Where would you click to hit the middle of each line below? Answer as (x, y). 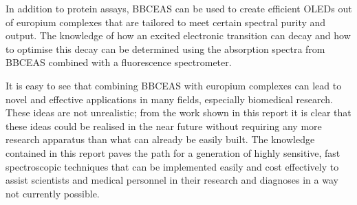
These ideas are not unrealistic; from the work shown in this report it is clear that (178, 112)
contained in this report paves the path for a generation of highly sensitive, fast (173, 152)
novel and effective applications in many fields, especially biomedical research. (169, 99)
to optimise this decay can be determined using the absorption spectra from (165, 48)
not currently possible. (53, 193)
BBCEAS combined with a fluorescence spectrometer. (119, 62)
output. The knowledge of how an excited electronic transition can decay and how (178, 35)
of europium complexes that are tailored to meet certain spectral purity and (166, 22)
